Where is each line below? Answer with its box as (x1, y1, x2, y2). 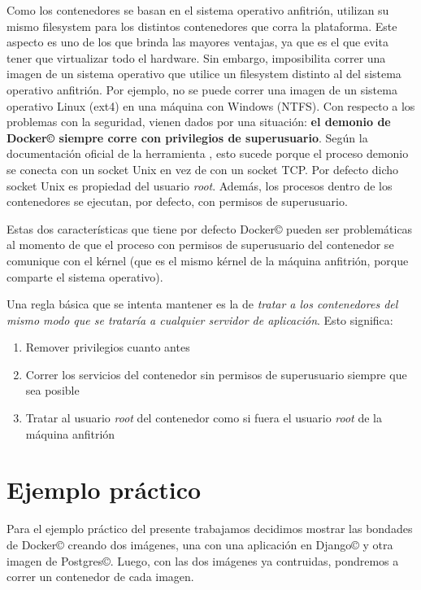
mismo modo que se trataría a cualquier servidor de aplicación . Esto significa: (7, 311, 393, 328)
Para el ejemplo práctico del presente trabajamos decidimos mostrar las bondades (7, 520, 413, 537)
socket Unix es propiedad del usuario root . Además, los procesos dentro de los (7, 177, 393, 194)
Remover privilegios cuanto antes (25, 339, 190, 356)
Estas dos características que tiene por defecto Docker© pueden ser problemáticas (7, 220, 413, 237)
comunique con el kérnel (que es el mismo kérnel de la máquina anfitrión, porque (7, 251, 409, 269)
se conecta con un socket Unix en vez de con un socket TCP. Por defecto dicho (7, 160, 399, 177)
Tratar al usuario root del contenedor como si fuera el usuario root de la (25, 409, 382, 426)
